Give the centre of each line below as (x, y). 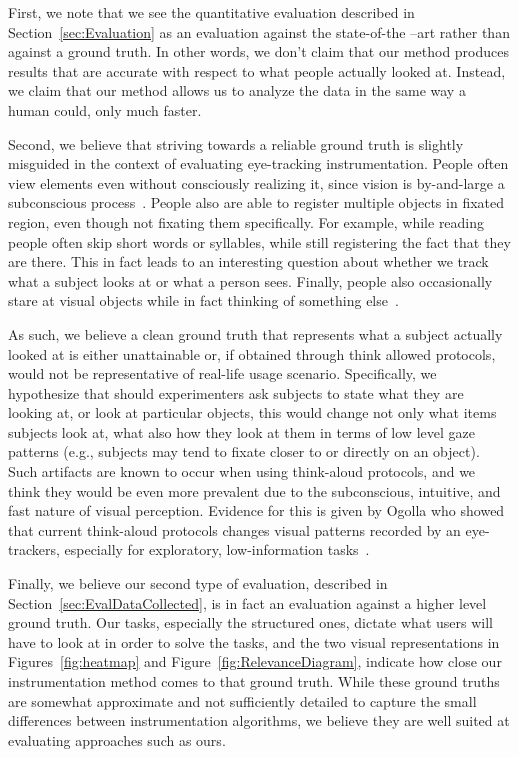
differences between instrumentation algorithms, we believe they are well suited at (259, 720)
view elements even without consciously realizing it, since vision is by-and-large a (256, 182)
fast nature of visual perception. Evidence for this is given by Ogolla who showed (256, 510)
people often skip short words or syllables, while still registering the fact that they (259, 241)
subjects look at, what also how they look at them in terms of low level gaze (241, 431)
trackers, (34, 549)
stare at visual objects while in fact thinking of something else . (203, 300)
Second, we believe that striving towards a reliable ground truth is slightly (236, 143)
